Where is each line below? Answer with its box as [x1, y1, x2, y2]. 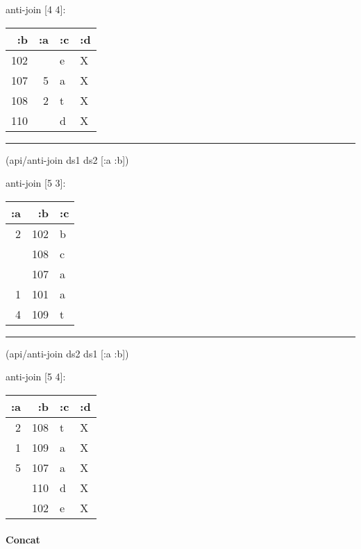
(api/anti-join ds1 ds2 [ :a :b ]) [6, 152, 129, 167]
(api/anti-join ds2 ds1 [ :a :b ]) [6, 346, 129, 360]
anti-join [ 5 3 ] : [6, 176, 66, 190]
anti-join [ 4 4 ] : [6, 2, 66, 16]
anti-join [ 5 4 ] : [6, 369, 66, 384]
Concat [6, 532, 40, 546]
